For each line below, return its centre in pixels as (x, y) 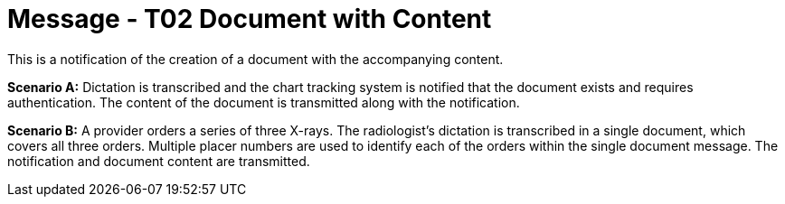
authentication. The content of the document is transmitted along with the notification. (264, 102)
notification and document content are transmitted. (159, 161)
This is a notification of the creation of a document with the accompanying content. (255, 59)
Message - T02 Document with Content (250, 19)
